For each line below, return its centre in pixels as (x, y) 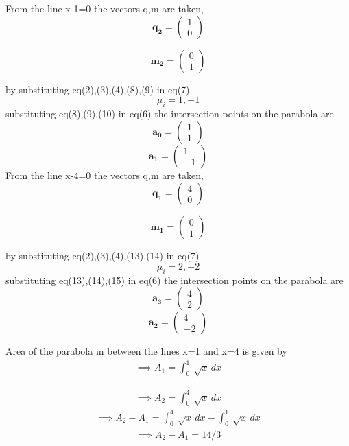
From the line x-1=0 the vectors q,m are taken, (105, 8)
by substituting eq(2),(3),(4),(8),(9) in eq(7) (98, 89)
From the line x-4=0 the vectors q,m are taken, (105, 175)
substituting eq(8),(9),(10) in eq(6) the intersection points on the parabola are (170, 113)
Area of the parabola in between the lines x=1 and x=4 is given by (146, 351)
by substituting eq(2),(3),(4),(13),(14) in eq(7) (103, 256)
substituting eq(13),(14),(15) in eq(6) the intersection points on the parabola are (174, 280)
